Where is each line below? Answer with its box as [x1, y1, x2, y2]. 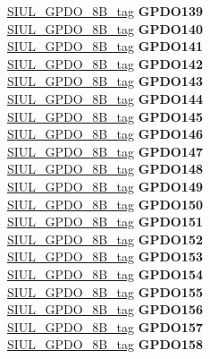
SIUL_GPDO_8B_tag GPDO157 [7, 317, 203, 336]
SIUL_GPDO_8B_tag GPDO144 [7, 89, 203, 107]
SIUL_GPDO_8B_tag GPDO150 [7, 194, 203, 213]
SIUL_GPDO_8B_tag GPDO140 [7, 19, 203, 38]
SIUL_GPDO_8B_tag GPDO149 [7, 176, 203, 195]
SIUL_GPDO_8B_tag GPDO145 [7, 107, 203, 125]
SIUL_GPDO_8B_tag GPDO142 [7, 54, 203, 73]
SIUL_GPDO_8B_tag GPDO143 [7, 72, 203, 90]
